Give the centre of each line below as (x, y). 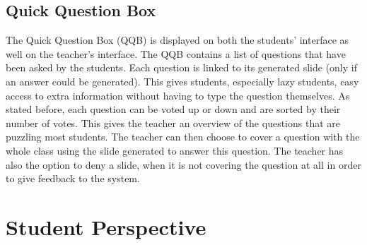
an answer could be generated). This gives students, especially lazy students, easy (182, 81)
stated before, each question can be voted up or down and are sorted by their (173, 109)
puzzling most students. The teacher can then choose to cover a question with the (183, 137)
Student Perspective (106, 226)
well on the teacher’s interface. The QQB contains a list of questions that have (176, 53)
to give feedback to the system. (73, 178)
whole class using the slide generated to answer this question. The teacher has (175, 150)
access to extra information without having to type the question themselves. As (178, 95)
